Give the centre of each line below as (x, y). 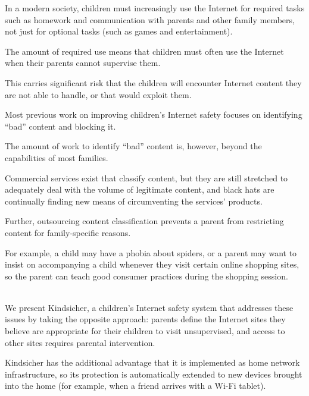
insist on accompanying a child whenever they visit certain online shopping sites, (152, 264)
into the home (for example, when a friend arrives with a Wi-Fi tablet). (135, 386)
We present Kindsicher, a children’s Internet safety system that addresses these (149, 307)
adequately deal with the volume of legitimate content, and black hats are (140, 189)
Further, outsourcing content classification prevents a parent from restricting (144, 221)
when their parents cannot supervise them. (83, 63)
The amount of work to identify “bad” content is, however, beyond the (133, 146)
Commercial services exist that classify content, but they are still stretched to (146, 177)
